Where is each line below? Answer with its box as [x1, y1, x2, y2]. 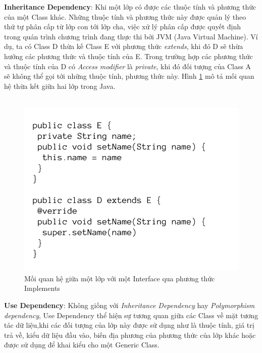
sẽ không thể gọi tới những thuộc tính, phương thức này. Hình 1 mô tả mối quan [4, 71, 254, 81]
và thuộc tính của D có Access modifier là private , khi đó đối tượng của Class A [4, 61, 251, 71]
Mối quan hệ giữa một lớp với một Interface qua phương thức [24, 273, 215, 283]
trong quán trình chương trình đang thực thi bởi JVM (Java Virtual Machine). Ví [4, 31, 258, 41]
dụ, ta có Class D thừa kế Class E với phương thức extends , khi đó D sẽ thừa [4, 41, 243, 52]
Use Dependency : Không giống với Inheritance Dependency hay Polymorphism [4, 300, 255, 311]
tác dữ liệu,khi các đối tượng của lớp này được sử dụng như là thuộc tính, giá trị [4, 320, 254, 330]
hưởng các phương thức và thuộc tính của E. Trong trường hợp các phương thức [4, 51, 253, 61]
